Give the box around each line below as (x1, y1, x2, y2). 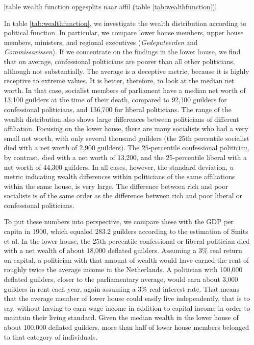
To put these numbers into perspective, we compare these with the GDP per (4, 216, 234, 227)
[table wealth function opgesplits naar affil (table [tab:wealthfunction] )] (4, 1, 217, 11)
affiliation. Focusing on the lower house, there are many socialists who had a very (4, 123, 249, 134)
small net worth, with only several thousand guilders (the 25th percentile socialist (4, 133, 250, 143)
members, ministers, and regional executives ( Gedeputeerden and (4, 37, 198, 47)
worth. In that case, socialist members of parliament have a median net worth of (4, 85, 246, 95)
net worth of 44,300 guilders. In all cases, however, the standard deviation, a (4, 161, 233, 172)
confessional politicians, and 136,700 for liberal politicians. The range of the (4, 104, 232, 114)
